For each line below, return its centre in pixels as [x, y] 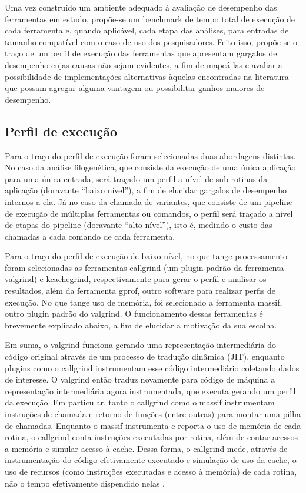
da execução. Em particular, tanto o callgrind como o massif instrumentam [140, 402]
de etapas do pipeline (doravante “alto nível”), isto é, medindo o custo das [139, 225]
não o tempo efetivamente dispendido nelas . [85, 483]
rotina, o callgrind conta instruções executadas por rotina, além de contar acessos [152, 437]
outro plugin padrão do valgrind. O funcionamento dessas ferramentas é [134, 313]
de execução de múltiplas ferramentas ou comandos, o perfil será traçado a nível [149, 213]
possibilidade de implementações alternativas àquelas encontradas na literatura [147, 76]
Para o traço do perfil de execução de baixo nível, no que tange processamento [146, 256]
